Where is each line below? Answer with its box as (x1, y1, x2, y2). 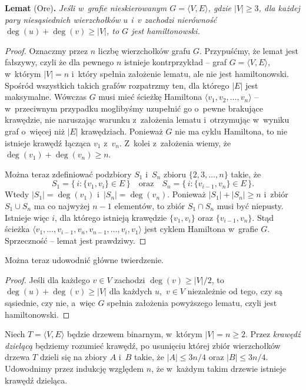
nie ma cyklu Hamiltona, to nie (175, 125, 288, 137)
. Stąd (252, 211, 274, 223)
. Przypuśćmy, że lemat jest (199, 44, 298, 56)
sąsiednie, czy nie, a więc (5, 297, 95, 309)
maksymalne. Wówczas (5, 90, 87, 103)
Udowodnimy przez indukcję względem (5, 362, 144, 375)
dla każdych (109, 285, 152, 297)
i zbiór (264, 188, 288, 200)
